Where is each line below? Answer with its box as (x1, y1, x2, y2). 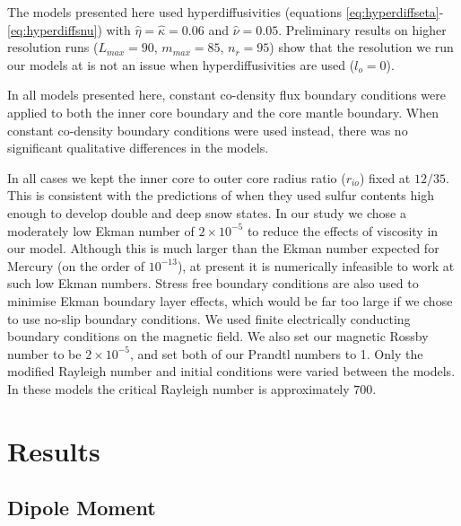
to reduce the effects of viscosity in (247, 221, 439, 240)
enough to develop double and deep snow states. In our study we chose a (7, 203, 406, 222)
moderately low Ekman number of (7, 221, 195, 240)
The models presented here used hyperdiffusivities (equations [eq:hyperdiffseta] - (7, 3, 444, 21)
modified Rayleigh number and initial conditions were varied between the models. (7, 362, 456, 381)
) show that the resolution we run (269, 38, 454, 57)
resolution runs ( (7, 38, 99, 57)
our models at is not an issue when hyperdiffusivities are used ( (7, 55, 355, 74)
